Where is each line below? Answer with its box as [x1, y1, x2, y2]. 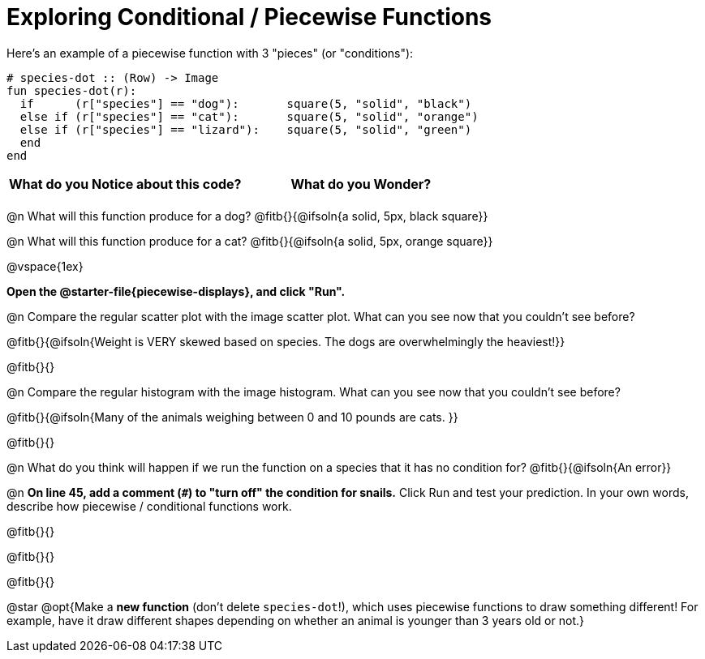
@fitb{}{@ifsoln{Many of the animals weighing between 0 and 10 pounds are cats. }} [6, 409, 458, 424]
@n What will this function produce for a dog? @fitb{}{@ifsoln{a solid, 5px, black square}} [6, 208, 488, 223]
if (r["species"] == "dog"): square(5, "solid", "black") [19, 96, 472, 110]
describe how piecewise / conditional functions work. [6, 499, 292, 513]
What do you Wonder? [290, 175, 432, 192]
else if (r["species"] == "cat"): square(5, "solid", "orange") [19, 109, 479, 123]
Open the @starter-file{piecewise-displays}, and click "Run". [6, 284, 346, 298]
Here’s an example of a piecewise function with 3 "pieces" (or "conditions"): [6, 45, 414, 60]
